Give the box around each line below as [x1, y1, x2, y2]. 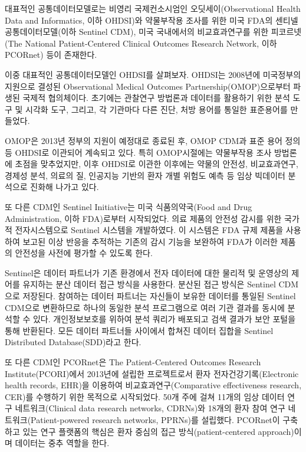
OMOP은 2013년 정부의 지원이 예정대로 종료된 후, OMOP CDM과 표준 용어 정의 [5, 134, 301, 146]
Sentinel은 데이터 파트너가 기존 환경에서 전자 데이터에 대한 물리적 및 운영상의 [5, 266, 289, 279]
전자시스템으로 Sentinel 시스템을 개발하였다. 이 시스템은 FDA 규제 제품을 [15, 224, 284, 236]
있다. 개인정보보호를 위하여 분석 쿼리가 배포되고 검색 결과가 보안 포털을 [32, 313, 296, 325]
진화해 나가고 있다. [30, 181, 99, 193]
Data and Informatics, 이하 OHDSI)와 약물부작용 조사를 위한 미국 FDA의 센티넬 [5, 14, 298, 26]
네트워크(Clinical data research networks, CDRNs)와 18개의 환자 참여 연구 [15, 402, 285, 414]
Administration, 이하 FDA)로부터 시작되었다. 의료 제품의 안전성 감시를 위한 [5, 212, 282, 224]
